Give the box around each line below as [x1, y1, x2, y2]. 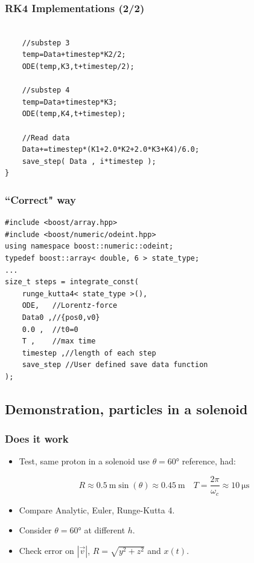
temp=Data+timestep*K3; [22, 97, 118, 106]
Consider [19, 524, 52, 536]
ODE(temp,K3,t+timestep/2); [22, 62, 135, 71]
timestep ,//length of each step [22, 348, 156, 357]
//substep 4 [22, 86, 70, 95]
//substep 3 [22, 38, 70, 47]
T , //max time [22, 337, 96, 346]
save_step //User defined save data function [22, 360, 208, 369]
